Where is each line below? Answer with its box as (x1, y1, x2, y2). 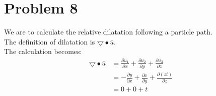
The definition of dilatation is (4, 36, 95, 46)
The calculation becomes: (4, 46, 82, 56)
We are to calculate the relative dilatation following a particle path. (4, 26, 212, 37)
